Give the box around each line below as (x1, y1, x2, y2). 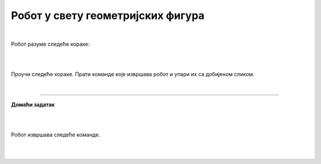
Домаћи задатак (11, 101, 55, 108)
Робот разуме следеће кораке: (11, 40, 90, 48)
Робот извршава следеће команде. (11, 131, 100, 138)
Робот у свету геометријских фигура (11, 9, 205, 22)
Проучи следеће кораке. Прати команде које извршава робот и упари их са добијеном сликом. (11, 71, 255, 78)
